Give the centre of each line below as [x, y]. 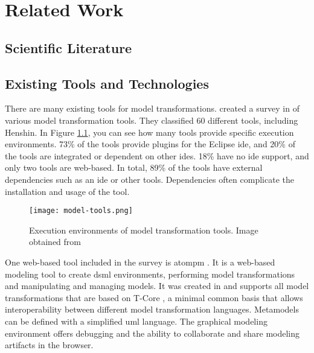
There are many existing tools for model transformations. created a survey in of [152, 108]
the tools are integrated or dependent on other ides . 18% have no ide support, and [157, 155]
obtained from [55, 242]
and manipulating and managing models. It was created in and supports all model [157, 286]
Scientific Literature [69, 47]
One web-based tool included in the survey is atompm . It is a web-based [140, 262]
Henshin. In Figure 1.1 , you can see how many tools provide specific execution [149, 132]
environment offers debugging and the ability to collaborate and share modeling [152, 333]
